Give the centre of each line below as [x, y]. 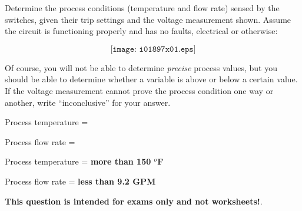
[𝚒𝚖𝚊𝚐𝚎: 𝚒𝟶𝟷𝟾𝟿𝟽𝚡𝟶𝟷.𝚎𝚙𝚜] [153, 49]
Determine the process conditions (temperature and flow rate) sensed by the [142, 8]
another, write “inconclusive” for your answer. [88, 102]
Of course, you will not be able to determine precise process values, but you [141, 67]
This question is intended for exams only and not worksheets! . [134, 201]
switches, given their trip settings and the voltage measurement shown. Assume [148, 19]
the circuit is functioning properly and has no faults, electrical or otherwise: [141, 31]
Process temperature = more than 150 [78, 161]
